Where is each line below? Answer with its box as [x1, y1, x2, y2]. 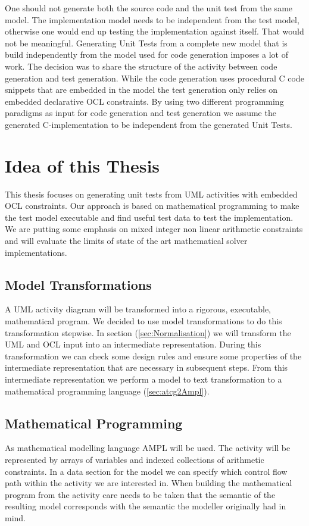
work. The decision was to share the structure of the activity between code [5, 60, 277, 72]
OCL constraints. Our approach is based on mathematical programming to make [5, 199, 299, 212]
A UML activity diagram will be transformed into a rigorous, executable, [5, 303, 271, 315]
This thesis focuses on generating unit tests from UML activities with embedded [5, 187, 298, 200]
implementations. [5, 246, 67, 258]
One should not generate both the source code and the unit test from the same [5, 2, 293, 14]
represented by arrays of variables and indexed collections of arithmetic [5, 453, 264, 465]
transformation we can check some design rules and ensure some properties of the [5, 349, 302, 362]
